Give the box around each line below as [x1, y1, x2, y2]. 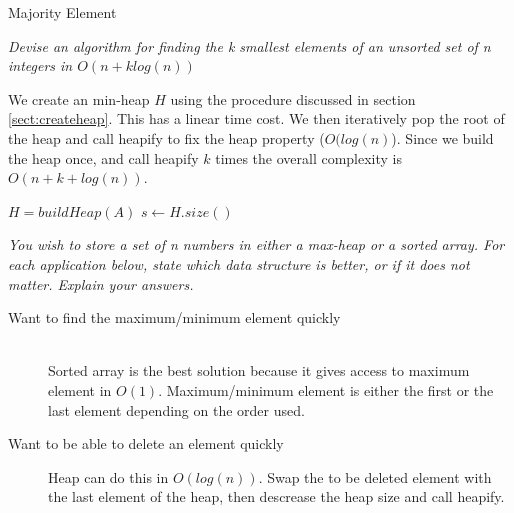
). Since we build [391, 127, 494, 148]
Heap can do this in [48, 466, 169, 487]
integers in [8, 55, 73, 76]
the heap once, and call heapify [8, 147, 199, 168]
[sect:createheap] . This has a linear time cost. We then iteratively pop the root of [8, 108, 505, 129]
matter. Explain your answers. [8, 273, 194, 294]
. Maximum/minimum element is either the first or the [158, 379, 494, 400]
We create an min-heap [8, 88, 150, 109]
